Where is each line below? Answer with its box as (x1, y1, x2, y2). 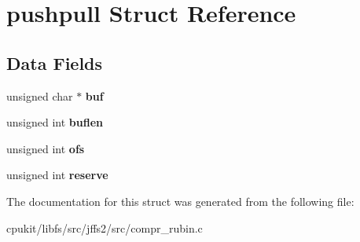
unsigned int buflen (6, 114, 103, 130)
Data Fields (6, 50, 103, 75)
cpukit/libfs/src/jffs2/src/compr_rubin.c (6, 219, 203, 236)
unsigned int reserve (6, 167, 108, 183)
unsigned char (6, 87, 73, 104)
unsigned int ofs (6, 140, 85, 156)
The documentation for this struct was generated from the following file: (6, 192, 354, 209)
